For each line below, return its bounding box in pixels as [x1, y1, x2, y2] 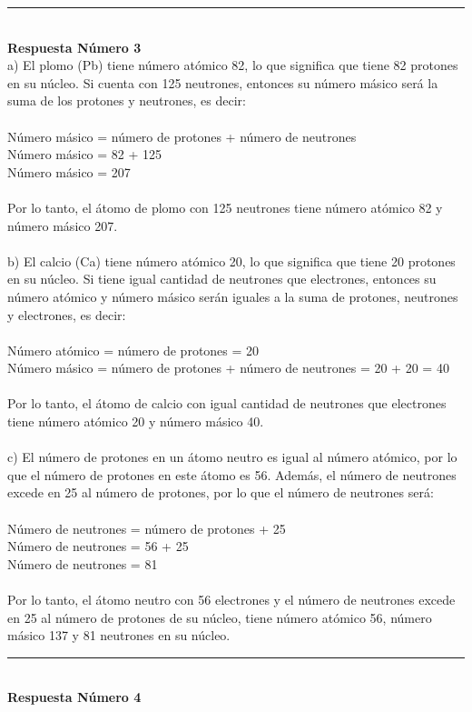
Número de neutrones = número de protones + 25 [7, 518, 286, 537]
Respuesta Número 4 [7, 687, 142, 707]
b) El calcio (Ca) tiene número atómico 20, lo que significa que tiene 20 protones [7, 251, 456, 270]
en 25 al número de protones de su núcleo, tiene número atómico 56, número [7, 607, 432, 627]
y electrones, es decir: [7, 305, 126, 324]
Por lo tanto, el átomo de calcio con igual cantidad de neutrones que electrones [7, 394, 447, 413]
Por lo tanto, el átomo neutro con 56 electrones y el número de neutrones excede [7, 590, 456, 608]
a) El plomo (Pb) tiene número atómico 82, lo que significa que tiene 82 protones [7, 55, 458, 75]
